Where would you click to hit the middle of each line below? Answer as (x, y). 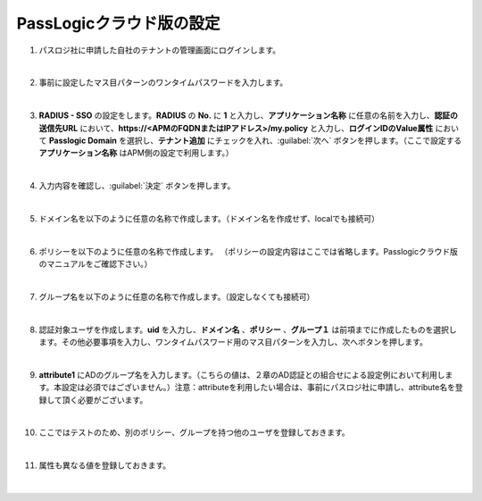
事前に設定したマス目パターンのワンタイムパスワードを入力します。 (163, 83)
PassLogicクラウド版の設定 (118, 23)
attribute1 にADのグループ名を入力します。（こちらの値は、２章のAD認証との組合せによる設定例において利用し (242, 374)
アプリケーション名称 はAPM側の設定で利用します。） (136, 153)
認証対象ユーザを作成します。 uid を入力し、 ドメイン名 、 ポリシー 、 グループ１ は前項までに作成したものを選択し (248, 330)
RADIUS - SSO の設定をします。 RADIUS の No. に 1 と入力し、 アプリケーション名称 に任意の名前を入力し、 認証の (249, 115)
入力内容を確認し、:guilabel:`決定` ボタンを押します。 (137, 186)
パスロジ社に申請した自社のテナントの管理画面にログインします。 (160, 50)
